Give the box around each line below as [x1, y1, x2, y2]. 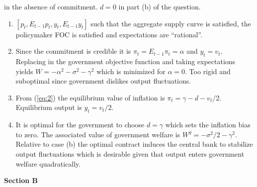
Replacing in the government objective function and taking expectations [15, 56, 236, 66]
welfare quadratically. [15, 158, 81, 169]
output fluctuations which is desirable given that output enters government [15, 148, 245, 159]
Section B [4, 175, 38, 186]
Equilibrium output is [15, 102, 82, 112]
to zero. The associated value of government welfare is [15, 129, 180, 139]
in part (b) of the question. [118, 1, 201, 11]
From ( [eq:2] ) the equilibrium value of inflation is [15, 92, 165, 102]
